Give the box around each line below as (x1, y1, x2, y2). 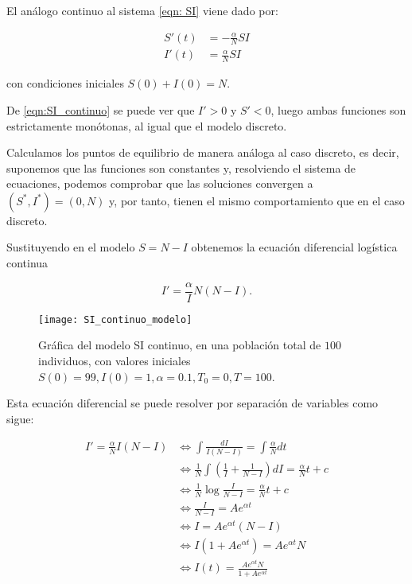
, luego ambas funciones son (270, 101, 406, 118)
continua (6, 255, 49, 271)
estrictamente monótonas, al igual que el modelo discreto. (6, 117, 287, 134)
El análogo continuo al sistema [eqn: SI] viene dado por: (6, 2, 278, 18)
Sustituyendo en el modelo (6, 239, 135, 255)
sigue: (6, 410, 34, 426)
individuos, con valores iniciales (38, 352, 191, 368)
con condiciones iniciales (6, 75, 124, 91)
